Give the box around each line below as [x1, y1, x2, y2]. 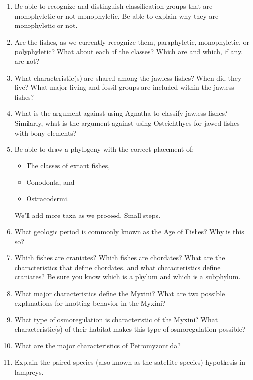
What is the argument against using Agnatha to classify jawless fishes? [14, 108, 228, 118]
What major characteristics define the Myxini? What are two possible [14, 288, 225, 299]
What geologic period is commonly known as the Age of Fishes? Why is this [14, 226, 244, 237]
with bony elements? [14, 127, 77, 137]
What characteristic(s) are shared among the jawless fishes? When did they [14, 72, 242, 82]
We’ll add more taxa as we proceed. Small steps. [14, 210, 161, 220]
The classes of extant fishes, [26, 160, 110, 170]
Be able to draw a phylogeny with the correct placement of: [14, 144, 194, 154]
